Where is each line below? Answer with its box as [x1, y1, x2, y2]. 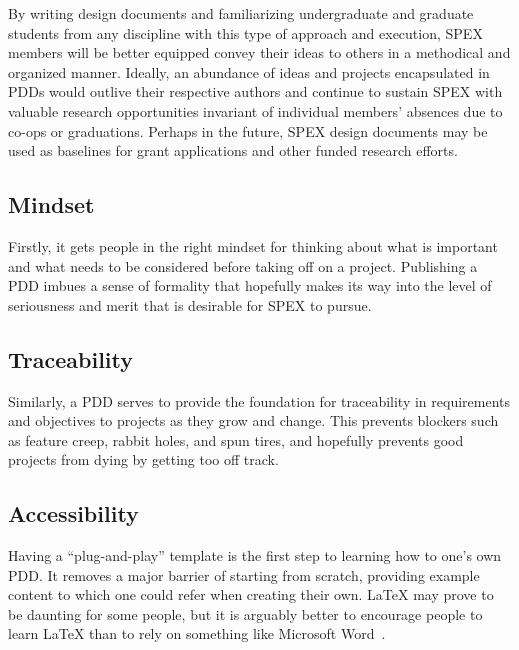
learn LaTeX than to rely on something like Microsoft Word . [8, 623, 386, 644]
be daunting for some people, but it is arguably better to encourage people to [8, 603, 483, 624]
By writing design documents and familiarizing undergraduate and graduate [8, 3, 474, 23]
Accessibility [8, 498, 139, 529]
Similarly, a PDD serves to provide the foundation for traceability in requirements [8, 390, 511, 411]
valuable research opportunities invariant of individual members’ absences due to [8, 100, 503, 121]
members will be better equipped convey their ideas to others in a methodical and [8, 42, 511, 63]
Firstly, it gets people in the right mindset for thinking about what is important [8, 235, 498, 256]
